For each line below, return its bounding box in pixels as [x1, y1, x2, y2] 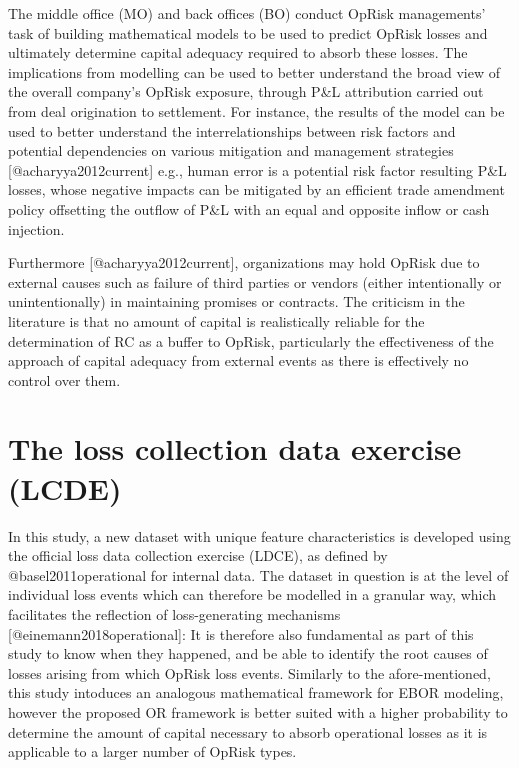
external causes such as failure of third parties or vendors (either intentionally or [8, 271, 502, 292]
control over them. [8, 369, 121, 390]
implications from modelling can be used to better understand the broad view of [8, 61, 500, 82]
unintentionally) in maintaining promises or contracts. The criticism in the [8, 291, 465, 312]
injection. [8, 218, 65, 239]
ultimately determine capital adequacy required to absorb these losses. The [8, 42, 468, 63]
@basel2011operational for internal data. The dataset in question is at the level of [8, 564, 509, 585]
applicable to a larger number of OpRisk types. [8, 741, 297, 762]
